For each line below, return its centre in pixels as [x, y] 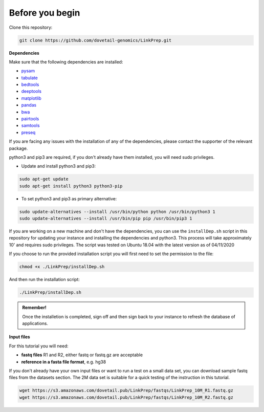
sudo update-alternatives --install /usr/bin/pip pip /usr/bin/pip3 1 [106, 218]
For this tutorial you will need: [39, 346]
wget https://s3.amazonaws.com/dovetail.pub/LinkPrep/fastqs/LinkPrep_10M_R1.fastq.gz [126, 390]
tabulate [30, 78]
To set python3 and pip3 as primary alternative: [69, 198]
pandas [29, 105]
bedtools [30, 85]
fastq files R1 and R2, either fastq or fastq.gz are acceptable [82, 355]
